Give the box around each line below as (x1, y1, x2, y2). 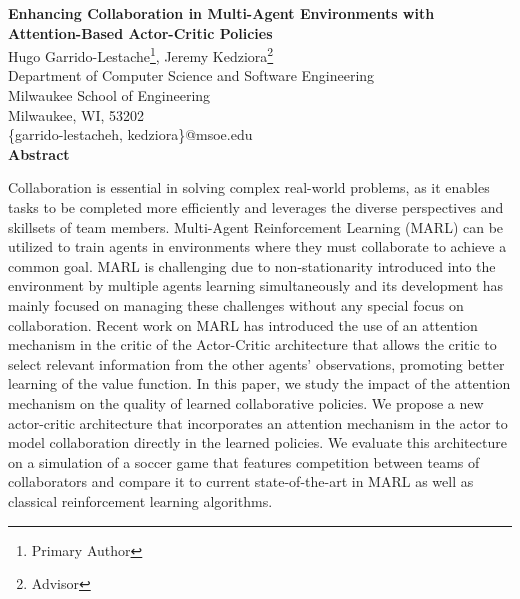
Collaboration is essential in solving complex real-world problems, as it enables (8, 177, 490, 198)
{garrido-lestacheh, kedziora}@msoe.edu (8, 124, 253, 145)
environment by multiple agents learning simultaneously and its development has (8, 275, 504, 296)
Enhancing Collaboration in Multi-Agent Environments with (8, 3, 435, 23)
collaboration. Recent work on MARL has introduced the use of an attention (8, 314, 478, 335)
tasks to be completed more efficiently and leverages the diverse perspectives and (8, 197, 504, 217)
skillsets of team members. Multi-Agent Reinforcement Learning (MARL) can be (8, 216, 504, 237)
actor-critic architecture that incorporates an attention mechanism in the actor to (8, 412, 508, 433)
